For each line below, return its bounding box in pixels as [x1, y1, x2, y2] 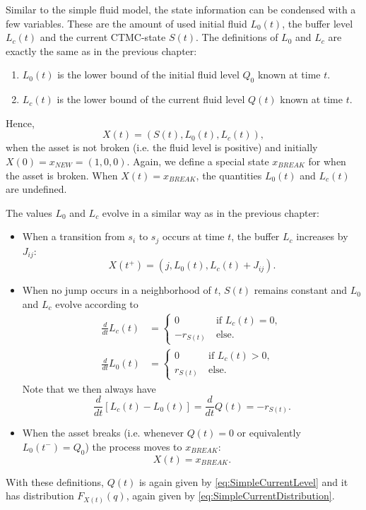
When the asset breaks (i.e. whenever [22, 425, 184, 440]
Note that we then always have [22, 381, 156, 396]
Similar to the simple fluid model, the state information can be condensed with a [6, 2, 356, 16]
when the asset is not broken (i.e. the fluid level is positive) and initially [6, 140, 318, 155]
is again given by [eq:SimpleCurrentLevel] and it [138, 474, 348, 489]
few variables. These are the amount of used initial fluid [6, 16, 247, 30]
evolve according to [55, 296, 138, 311]
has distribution [6, 488, 74, 503]
